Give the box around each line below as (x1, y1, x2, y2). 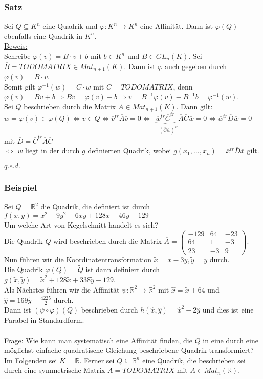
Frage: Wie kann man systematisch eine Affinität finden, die (4, 335, 192, 345)
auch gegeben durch (165, 60, 227, 71)
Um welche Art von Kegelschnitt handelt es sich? (4, 219, 158, 230)
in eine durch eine (203, 335, 258, 345)
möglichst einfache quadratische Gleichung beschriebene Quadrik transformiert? (4, 345, 254, 355)
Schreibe (4, 51, 31, 61)
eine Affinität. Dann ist (140, 20, 213, 31)
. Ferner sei (79, 354, 115, 365)
